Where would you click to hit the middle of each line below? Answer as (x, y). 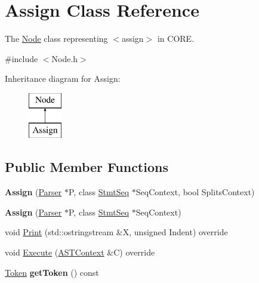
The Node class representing (56, 39)
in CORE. (176, 39)
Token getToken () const (52, 272)
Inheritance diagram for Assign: (63, 79)
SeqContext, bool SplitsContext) (195, 192)
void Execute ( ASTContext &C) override (80, 252)
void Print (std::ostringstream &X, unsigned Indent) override (116, 232)
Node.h (65, 58)
